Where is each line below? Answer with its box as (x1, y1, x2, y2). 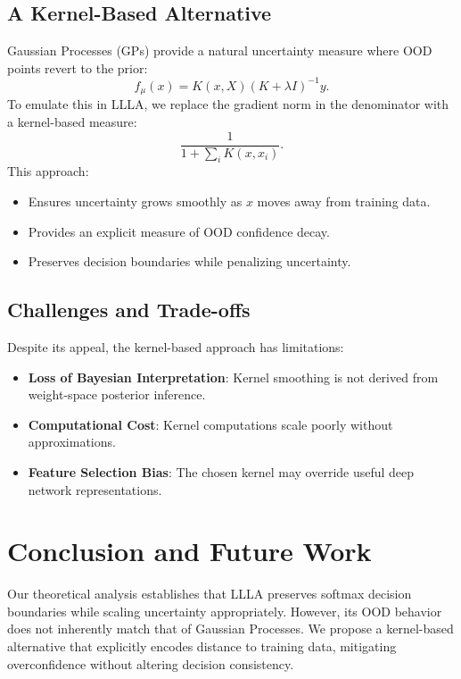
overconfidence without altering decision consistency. (7, 654, 294, 673)
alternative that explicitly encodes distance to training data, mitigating (7, 637, 397, 656)
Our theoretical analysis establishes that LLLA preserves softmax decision (7, 584, 412, 603)
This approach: (7, 162, 89, 180)
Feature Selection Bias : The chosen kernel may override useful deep (28, 462, 415, 481)
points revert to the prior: (7, 58, 148, 77)
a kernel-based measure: (7, 112, 137, 130)
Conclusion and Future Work (7, 532, 372, 569)
